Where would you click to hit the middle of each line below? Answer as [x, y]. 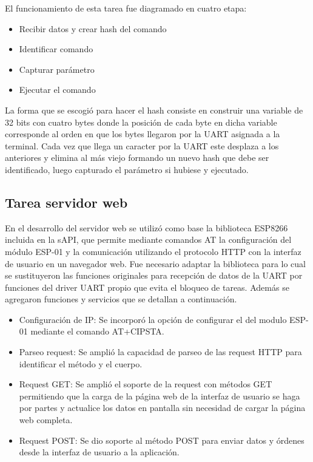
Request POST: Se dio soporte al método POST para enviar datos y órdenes [162, 440]
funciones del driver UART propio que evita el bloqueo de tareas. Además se [147, 287]
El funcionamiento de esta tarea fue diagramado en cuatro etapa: [126, 8]
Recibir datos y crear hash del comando [93, 28]
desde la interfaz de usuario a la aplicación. [99, 452]
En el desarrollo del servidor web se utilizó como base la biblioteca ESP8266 [146, 227]
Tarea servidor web [66, 202]
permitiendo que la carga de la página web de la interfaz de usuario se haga [160, 396]
